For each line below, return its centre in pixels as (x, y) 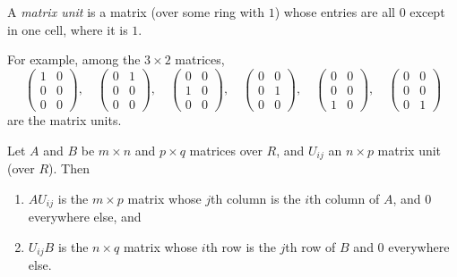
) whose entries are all (335, 12)
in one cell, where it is (68, 29)
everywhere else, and (85, 217)
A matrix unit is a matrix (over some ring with (136, 12)
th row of (310, 246)
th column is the (256, 198)
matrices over (226, 150)
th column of (345, 198)
